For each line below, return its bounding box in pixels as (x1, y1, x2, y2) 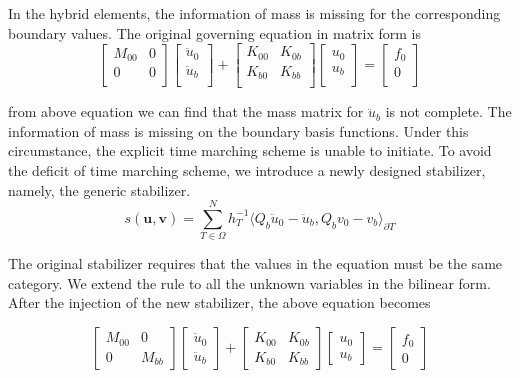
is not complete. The (385, 101, 512, 122)
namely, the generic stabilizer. (8, 179, 191, 200)
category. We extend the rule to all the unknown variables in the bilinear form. (8, 272, 491, 293)
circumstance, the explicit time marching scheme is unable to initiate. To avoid (8, 140, 492, 161)
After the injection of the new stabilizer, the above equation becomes (8, 292, 431, 313)
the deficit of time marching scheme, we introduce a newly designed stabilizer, (8, 159, 486, 180)
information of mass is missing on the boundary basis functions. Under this (8, 120, 469, 141)
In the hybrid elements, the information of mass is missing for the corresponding (8, 3, 501, 23)
